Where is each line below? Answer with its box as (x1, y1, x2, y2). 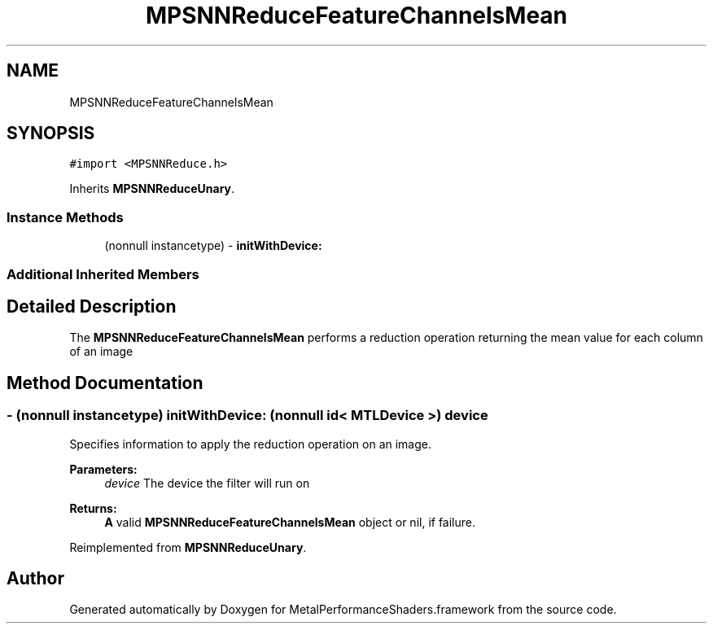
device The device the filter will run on (104, 475, 310, 490)
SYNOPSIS (7, 123, 95, 144)
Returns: (69, 501, 117, 515)
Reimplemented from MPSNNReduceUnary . (69, 540, 307, 554)
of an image (69, 344, 133, 359)
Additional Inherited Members (7, 265, 199, 282)
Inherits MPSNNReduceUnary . (69, 182, 235, 196)
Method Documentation (7, 372, 203, 393)
